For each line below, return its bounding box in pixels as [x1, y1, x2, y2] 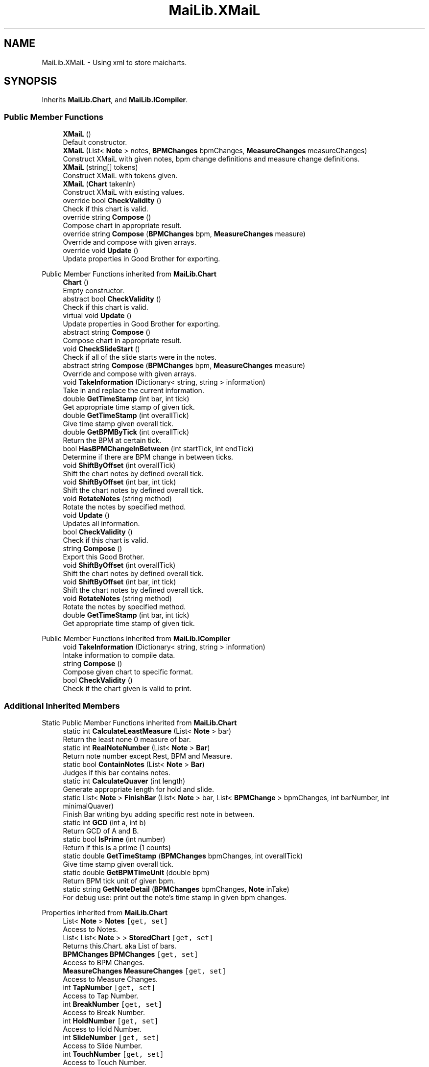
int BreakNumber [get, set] [63, 999, 163, 1008]
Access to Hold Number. [63, 1024, 142, 1033]
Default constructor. [63, 138, 127, 147]
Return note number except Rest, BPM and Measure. [63, 751, 233, 760]
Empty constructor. [63, 286, 124, 295]
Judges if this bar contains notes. [63, 768, 171, 777]
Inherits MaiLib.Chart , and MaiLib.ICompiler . [42, 95, 188, 104]
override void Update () [63, 246, 139, 255]
